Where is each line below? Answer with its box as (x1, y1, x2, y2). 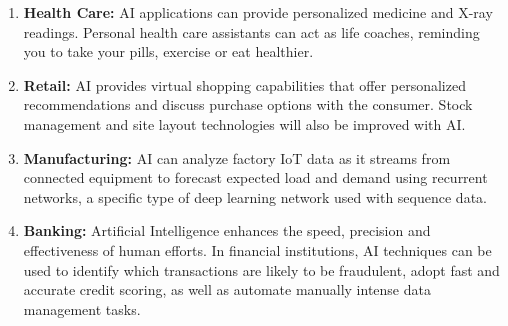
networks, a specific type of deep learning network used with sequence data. (23, 186, 487, 207)
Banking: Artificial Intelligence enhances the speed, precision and (23, 220, 431, 241)
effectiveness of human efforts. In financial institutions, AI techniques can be (23, 239, 492, 260)
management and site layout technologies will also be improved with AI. (23, 113, 466, 134)
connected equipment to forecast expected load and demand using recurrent (23, 167, 488, 188)
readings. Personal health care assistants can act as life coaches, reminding (23, 21, 480, 42)
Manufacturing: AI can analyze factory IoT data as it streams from (23, 147, 451, 168)
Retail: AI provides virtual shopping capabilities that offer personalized (23, 74, 466, 95)
